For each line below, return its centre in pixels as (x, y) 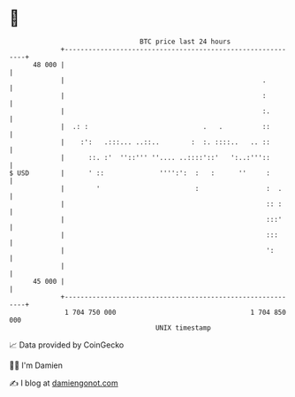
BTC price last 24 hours (185, 42)
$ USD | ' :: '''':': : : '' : (140, 173)
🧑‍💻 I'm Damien (36, 365)
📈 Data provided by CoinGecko (67, 345)
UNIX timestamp (183, 328)
